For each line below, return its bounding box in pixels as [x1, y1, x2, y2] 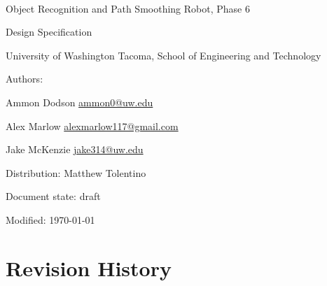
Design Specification [6, 24, 92, 39]
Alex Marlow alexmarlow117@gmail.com [6, 118, 179, 133]
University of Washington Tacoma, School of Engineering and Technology [6, 48, 321, 62]
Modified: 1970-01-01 [6, 212, 95, 227]
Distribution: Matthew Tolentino [6, 165, 146, 180]
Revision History [6, 253, 172, 282]
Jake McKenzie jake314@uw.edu [6, 142, 144, 157]
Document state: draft [6, 189, 101, 203]
